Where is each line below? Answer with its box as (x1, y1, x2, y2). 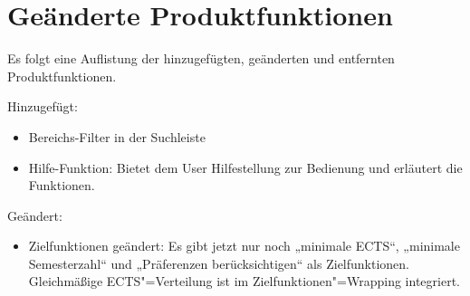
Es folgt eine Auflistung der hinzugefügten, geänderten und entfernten (7, 49, 395, 68)
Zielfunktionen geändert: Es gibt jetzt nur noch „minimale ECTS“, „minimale (28, 236, 460, 255)
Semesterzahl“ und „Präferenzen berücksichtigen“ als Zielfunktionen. (28, 253, 410, 272)
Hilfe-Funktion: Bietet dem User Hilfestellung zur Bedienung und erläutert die (28, 158, 463, 177)
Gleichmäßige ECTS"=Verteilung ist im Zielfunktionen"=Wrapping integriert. (28, 272, 460, 291)
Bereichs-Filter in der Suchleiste (28, 127, 206, 146)
